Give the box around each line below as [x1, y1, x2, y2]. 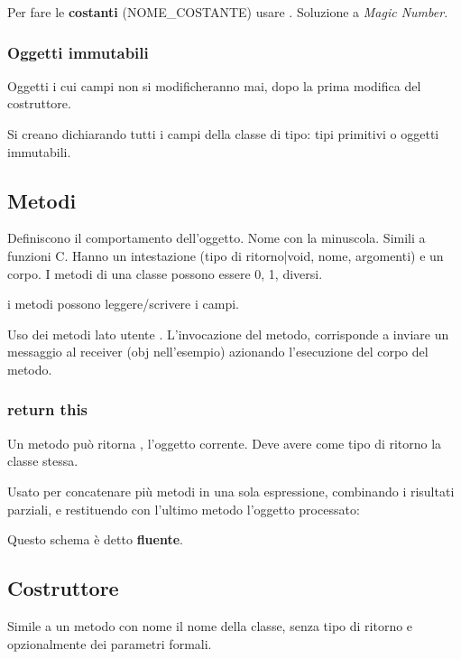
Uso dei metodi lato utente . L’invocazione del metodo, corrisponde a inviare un [7, 324, 449, 343]
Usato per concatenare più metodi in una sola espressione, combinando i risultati [7, 481, 455, 500]
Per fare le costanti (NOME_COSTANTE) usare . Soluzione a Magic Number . [7, 3, 448, 21]
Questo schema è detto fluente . [7, 530, 183, 549]
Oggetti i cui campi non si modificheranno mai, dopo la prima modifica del [7, 76, 421, 95]
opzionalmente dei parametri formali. [7, 634, 212, 653]
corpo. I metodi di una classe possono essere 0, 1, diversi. [7, 264, 323, 283]
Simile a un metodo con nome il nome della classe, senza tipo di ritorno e [7, 616, 413, 635]
